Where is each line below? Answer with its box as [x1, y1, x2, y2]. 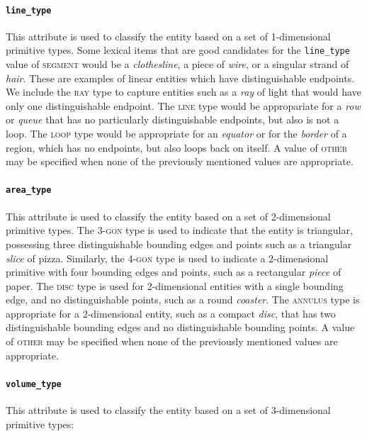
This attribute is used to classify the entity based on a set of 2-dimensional [6, 208, 331, 223]
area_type [6, 185, 52, 196]
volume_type [6, 379, 62, 389]
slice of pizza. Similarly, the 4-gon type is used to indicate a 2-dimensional [6, 250, 329, 265]
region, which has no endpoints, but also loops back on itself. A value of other [6, 140, 347, 155]
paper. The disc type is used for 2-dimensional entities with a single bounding [6, 278, 344, 293]
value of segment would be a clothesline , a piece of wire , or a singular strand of [6, 57, 349, 72]
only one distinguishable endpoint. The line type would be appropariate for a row [6, 98, 361, 113]
